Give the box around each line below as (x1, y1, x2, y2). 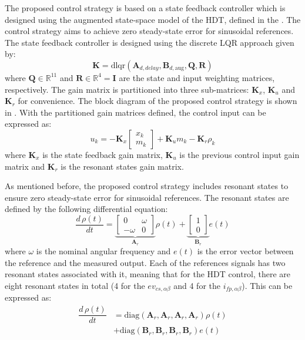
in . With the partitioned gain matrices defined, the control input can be (5, 106, 266, 118)
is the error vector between (197, 245, 294, 257)
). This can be (242, 280, 293, 291)
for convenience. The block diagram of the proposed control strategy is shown (18, 95, 297, 107)
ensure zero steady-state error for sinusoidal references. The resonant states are (5, 191, 289, 203)
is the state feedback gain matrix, (42, 148, 163, 160)
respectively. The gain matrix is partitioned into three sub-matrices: (5, 83, 249, 95)
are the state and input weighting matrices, (119, 71, 275, 83)
